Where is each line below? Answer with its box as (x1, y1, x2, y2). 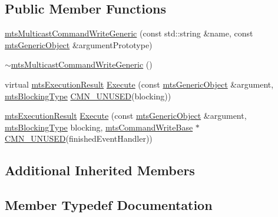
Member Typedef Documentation (5, 196, 213, 214)
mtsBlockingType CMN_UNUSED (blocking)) (5, 89, 171, 102)
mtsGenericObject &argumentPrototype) (5, 38, 153, 51)
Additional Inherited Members (5, 161, 195, 179)
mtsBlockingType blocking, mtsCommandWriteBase (5, 121, 193, 133)
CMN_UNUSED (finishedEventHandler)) (5, 132, 153, 145)
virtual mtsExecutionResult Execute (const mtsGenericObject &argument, (5, 78, 274, 90)
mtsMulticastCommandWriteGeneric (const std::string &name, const (5, 27, 253, 39)
